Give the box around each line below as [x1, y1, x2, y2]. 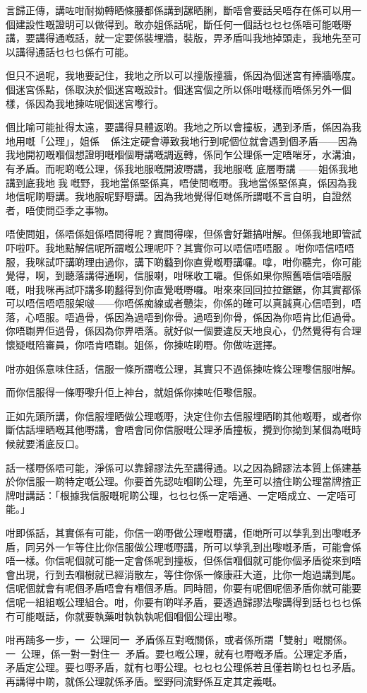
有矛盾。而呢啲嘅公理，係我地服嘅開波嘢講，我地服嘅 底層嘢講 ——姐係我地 [6, 161, 359, 175]
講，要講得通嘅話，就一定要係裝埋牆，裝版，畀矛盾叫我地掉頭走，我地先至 [6, 30, 351, 45]
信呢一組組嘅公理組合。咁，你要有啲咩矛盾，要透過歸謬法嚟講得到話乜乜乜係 [6, 594, 361, 609]
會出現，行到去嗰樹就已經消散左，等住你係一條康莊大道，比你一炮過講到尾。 [6, 566, 361, 581]
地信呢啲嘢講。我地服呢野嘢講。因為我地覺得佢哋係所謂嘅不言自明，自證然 [6, 189, 351, 204]
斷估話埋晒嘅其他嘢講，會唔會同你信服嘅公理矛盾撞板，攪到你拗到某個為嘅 [6, 422, 351, 437]
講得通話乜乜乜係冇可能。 [15, 44, 134, 59]
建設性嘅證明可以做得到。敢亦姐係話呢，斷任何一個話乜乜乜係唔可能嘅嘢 [15, 16, 351, 31]
